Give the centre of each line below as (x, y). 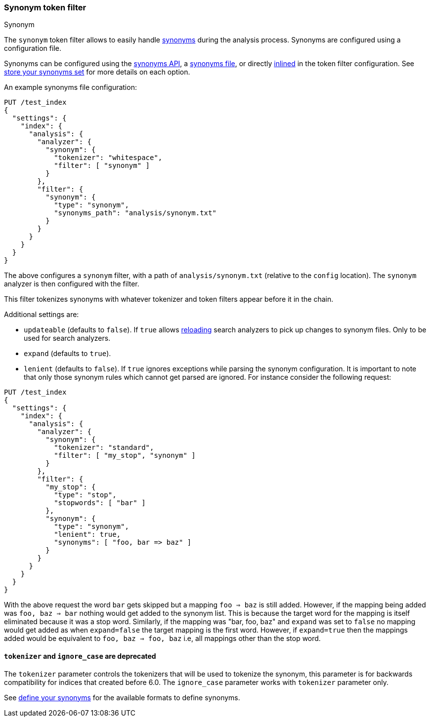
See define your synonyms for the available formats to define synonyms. (122, 697)
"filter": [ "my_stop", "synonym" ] (125, 456)
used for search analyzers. (67, 338)
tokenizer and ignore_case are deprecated (80, 656)
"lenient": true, (87, 535)
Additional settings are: (42, 315)
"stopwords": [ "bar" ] (100, 503)
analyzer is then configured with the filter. (72, 284)
